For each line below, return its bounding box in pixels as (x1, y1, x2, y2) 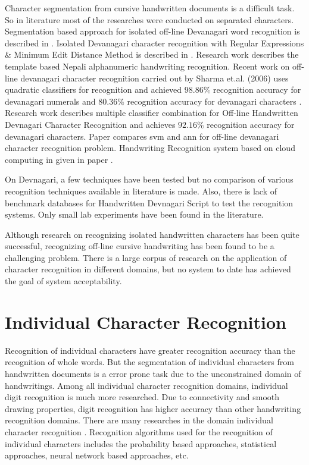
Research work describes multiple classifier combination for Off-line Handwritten (5, 106, 298, 119)
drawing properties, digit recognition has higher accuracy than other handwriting (5, 402, 301, 414)
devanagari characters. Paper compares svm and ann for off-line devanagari (5, 130, 279, 142)
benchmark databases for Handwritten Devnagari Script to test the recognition (5, 196, 294, 209)
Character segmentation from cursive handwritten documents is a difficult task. (5, 2, 295, 14)
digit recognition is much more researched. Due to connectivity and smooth (5, 391, 280, 403)
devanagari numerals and (5, 95, 96, 107)
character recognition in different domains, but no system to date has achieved (5, 263, 291, 275)
